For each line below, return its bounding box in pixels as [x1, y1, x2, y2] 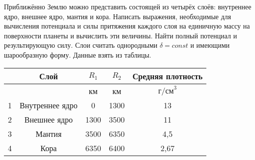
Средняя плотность [132, 70, 203, 82]
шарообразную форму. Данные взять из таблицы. [4, 49, 151, 60]
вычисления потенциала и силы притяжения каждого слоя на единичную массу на [4, 21, 250, 31]
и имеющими [190, 40, 230, 50]
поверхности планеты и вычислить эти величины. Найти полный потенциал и [4, 30, 237, 40]
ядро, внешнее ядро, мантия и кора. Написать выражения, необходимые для [4, 11, 231, 21]
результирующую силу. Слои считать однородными [4, 40, 158, 50]
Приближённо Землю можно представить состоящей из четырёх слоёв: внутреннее [4, 1, 252, 11]
